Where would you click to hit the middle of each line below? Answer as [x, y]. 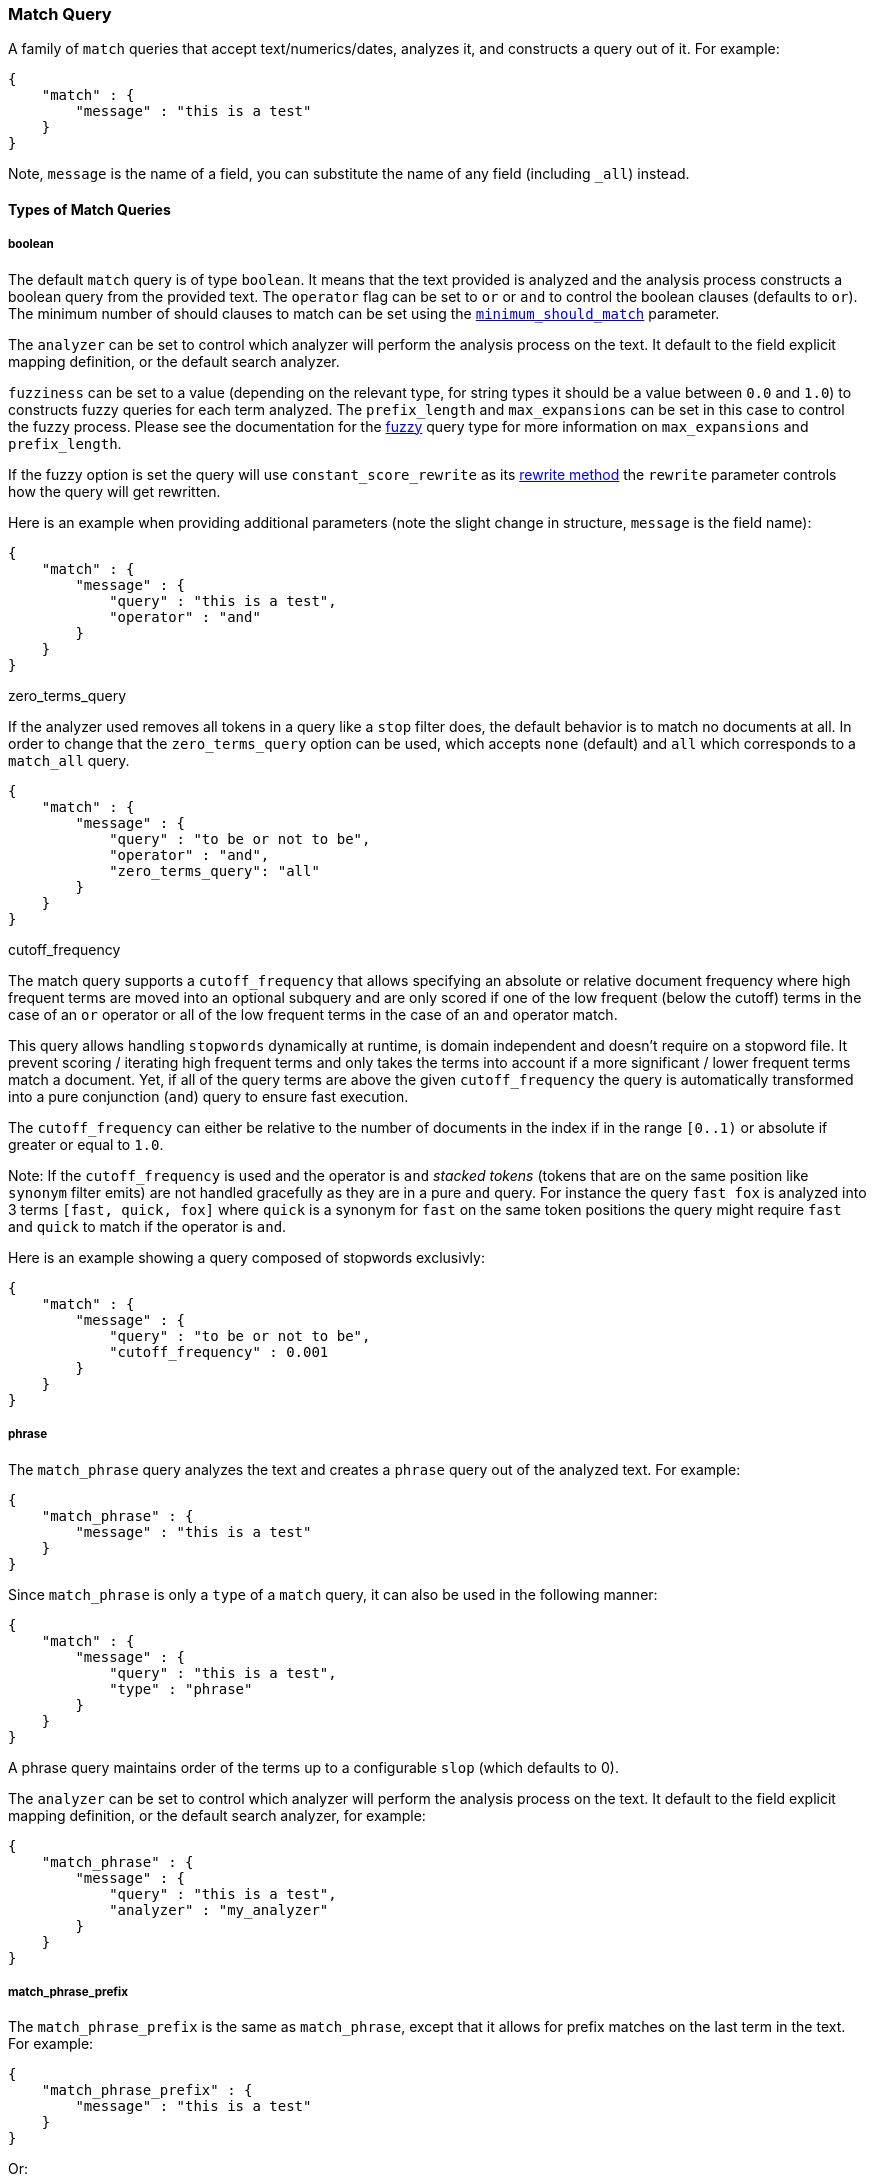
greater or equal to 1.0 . [86, 1144]
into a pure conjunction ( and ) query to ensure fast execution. [208, 1096]
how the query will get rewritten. [114, 491]
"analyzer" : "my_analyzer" [219, 1909]
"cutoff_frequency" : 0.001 [219, 1351]
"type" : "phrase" [181, 1688]
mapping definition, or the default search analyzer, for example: [217, 1815]
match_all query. [69, 760]
